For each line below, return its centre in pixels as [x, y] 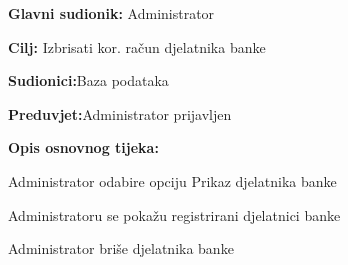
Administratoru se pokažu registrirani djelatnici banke [174, 214]
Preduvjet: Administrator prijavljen [120, 113]
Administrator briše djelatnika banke [121, 248]
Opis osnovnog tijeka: [83, 147]
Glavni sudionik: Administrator [111, 13]
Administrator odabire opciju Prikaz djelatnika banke [172, 180]
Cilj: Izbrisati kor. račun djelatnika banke [137, 46]
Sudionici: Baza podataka [88, 80]
